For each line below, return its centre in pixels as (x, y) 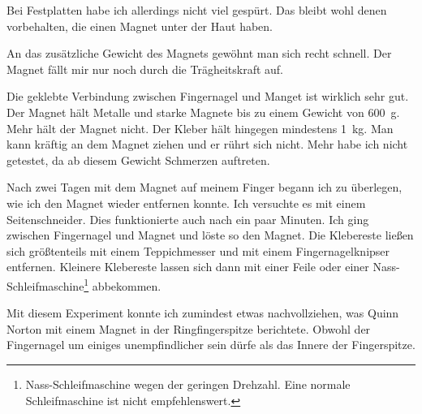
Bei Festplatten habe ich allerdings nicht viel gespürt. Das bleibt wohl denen (197, 10)
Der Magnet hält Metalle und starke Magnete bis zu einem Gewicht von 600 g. (203, 112)
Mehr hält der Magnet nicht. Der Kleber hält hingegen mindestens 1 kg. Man (200, 128)
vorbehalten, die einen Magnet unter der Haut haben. (140, 26)
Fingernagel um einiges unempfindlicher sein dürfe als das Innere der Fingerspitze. (211, 345)
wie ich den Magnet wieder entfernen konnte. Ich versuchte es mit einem (186, 203)
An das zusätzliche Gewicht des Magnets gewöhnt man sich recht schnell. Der (199, 53)
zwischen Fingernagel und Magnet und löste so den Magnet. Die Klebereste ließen (210, 235)
